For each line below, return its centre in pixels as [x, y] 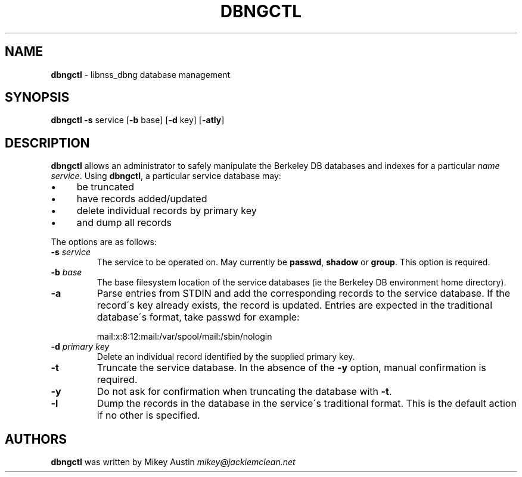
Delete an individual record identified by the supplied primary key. [226, 357]
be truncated [105, 187]
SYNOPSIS [37, 98]
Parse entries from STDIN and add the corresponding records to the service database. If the [304, 294]
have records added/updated [142, 199]
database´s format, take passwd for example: [198, 317]
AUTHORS [36, 439]
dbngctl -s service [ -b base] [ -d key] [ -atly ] [138, 120]
